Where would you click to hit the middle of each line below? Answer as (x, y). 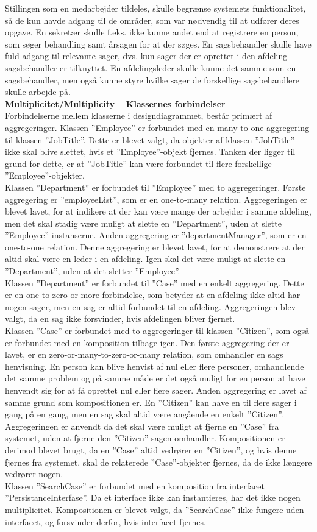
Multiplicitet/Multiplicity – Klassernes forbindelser (115, 103)
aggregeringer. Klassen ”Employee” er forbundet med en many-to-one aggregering (157, 127)
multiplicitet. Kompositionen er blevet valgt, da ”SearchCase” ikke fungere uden (155, 509)
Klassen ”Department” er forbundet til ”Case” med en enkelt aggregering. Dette (155, 282)
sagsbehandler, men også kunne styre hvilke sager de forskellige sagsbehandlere (152, 80)
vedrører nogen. (34, 474)
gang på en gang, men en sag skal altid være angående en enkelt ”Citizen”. (144, 414)
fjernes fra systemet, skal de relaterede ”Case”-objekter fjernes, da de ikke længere (158, 462)
